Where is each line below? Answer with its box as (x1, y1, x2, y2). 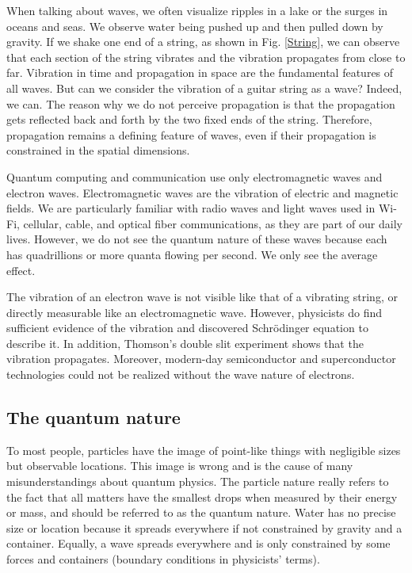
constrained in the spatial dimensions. (6, 142, 190, 159)
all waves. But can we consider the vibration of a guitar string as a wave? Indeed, (6, 79, 402, 96)
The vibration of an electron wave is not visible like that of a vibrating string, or (6, 288, 398, 305)
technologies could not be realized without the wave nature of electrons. (6, 366, 355, 383)
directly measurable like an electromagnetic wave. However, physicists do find (6, 304, 383, 320)
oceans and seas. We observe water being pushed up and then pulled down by (6, 17, 383, 34)
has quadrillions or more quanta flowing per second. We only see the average (6, 246, 378, 262)
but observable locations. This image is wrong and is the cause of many (6, 457, 353, 474)
